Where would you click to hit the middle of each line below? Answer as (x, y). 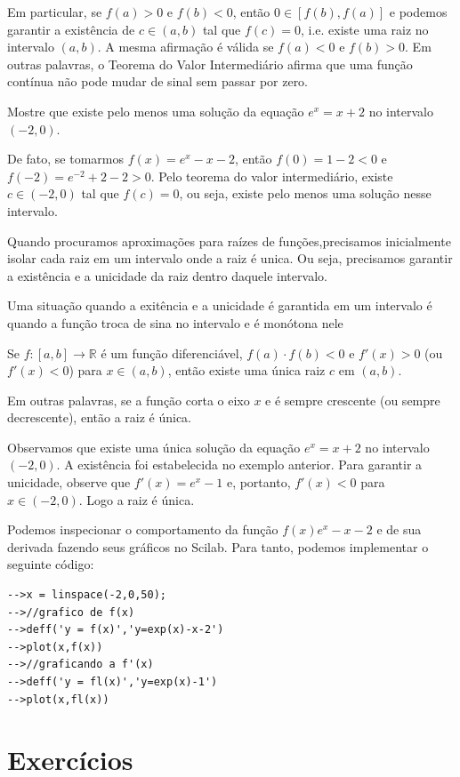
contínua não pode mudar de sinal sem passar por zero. (158, 81)
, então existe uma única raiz (246, 370)
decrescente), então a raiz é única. (100, 417)
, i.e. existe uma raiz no (365, 29)
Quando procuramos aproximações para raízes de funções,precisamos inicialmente (229, 240)
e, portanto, (258, 482)
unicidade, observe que (69, 482)
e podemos (418, 12)
